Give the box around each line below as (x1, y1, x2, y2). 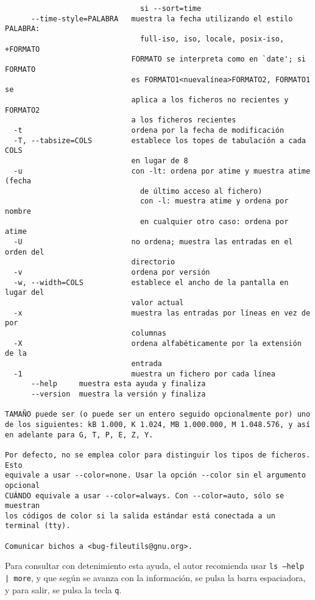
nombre (5, 207, 31, 216)
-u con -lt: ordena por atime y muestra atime (13, 166, 311, 175)
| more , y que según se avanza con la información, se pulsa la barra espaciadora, (5, 571, 306, 584)
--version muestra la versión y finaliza (30, 389, 206, 398)
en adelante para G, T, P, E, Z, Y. (5, 430, 154, 439)
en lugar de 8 (131, 156, 188, 165)
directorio (131, 258, 175, 267)
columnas (131, 329, 166, 337)
